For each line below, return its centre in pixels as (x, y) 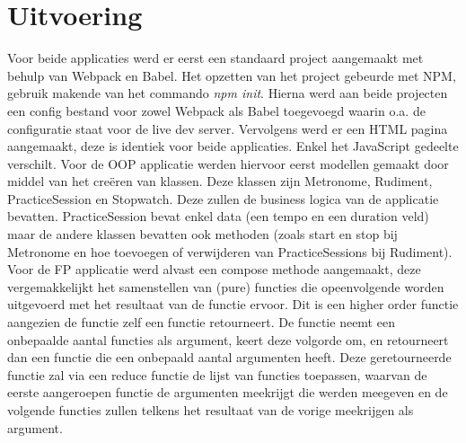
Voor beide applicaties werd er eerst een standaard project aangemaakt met (215, 58)
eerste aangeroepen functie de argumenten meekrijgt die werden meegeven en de (228, 392)
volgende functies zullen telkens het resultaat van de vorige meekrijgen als (211, 410)
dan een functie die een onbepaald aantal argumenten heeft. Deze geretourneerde (229, 357)
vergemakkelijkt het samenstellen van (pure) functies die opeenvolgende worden (226, 286)
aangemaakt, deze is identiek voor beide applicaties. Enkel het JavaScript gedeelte (233, 146)
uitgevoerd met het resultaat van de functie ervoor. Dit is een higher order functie (233, 304)
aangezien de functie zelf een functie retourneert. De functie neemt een (201, 322)
